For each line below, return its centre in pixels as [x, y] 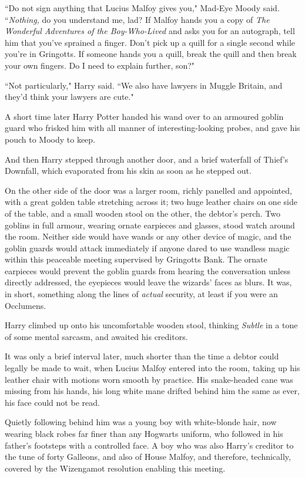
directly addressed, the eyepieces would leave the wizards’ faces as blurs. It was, [148, 282]
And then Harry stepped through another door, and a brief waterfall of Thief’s [147, 159]
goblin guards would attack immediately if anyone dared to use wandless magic [147, 248]
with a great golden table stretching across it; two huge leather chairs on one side [151, 202]
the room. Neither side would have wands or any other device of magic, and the [148, 236]
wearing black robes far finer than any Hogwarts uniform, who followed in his [144, 433]
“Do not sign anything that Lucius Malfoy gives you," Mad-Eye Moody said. [142, 8]
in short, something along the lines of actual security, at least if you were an [141, 294]
